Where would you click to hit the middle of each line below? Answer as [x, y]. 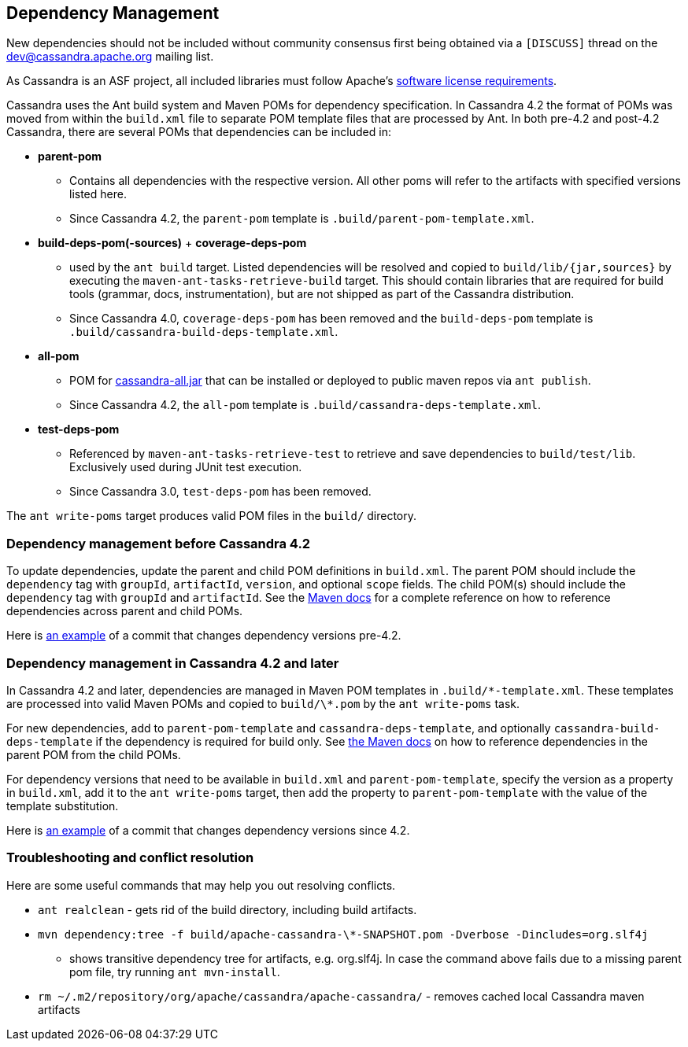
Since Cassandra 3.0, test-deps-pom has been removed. [220, 492]
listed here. [98, 194]
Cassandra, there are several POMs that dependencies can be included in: [199, 132]
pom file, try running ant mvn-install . [175, 971]
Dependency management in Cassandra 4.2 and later [173, 663]
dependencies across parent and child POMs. [125, 611]
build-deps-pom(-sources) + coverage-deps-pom [172, 243]
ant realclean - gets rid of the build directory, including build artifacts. [227, 909]
